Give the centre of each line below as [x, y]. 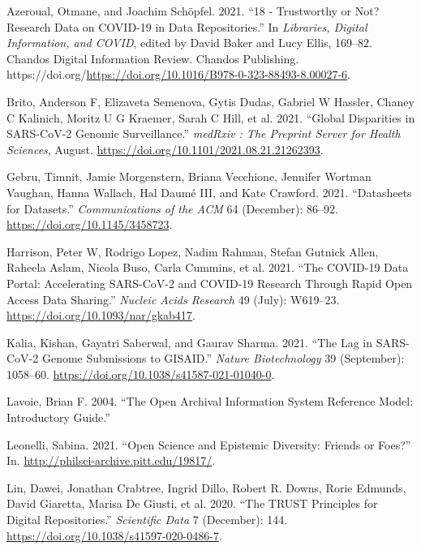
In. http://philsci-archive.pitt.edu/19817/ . [111, 460]
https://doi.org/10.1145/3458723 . [90, 224]
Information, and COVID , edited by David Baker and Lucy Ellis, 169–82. [190, 43]
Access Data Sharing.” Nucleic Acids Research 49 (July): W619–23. [173, 299]
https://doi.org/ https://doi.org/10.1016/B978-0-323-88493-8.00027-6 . [178, 74]
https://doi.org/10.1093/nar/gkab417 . [101, 315]
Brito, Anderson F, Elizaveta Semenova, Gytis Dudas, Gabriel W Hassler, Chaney [210, 101]
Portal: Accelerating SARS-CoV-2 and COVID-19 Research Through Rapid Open [210, 283]
